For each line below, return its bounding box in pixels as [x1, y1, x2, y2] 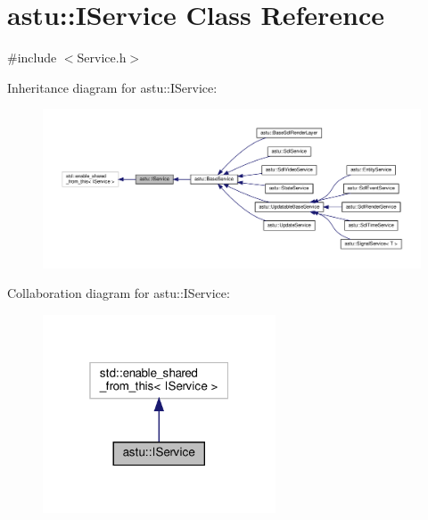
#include [7, 48, 57, 67]
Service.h [77, 48, 127, 67]
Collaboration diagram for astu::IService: [7, 284, 230, 302]
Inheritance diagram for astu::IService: [7, 78, 218, 96]
